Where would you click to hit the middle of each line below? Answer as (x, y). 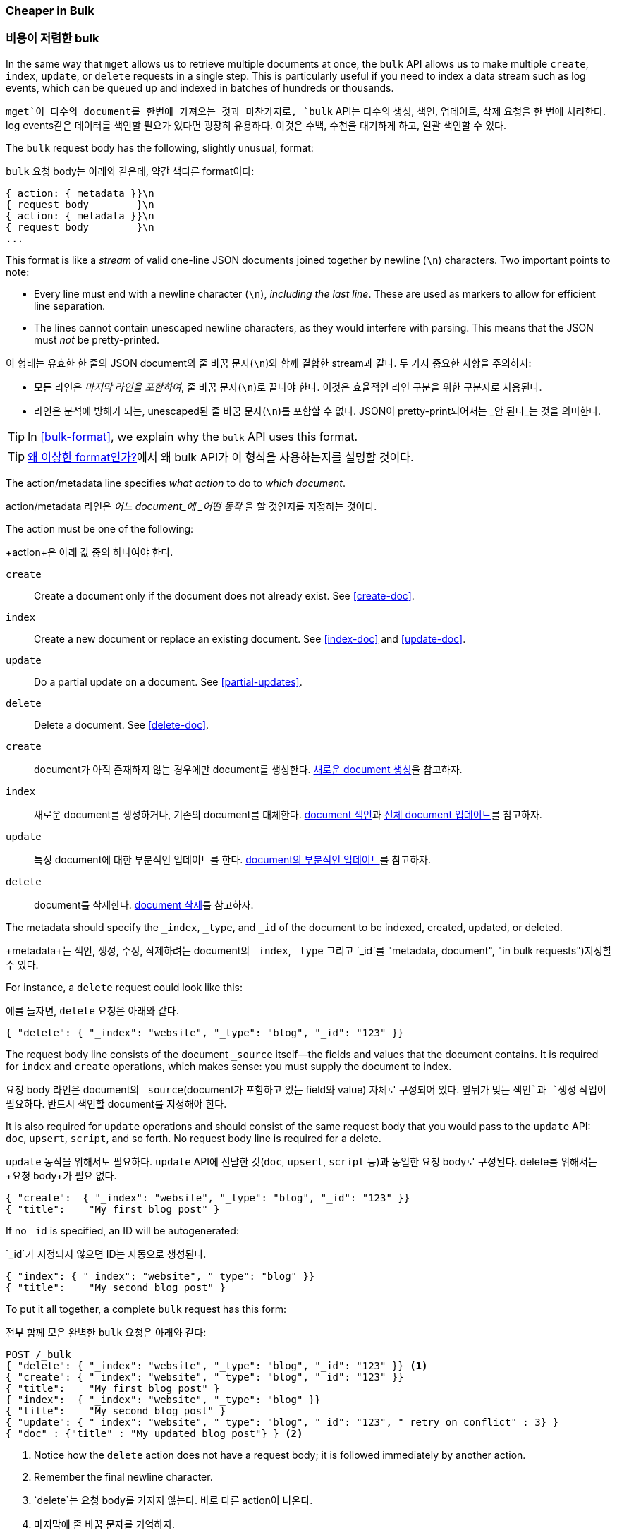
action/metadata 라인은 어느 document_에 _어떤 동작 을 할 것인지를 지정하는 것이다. (191, 506)
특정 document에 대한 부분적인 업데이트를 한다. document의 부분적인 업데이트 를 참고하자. (232, 859)
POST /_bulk (38, 1354)
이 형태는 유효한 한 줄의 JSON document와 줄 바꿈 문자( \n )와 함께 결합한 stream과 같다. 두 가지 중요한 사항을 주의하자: (269, 363)
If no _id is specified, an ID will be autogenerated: (122, 1230)
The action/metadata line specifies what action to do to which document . (176, 483)
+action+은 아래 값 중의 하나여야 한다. (90, 552)
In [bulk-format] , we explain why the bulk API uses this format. (193, 436)
